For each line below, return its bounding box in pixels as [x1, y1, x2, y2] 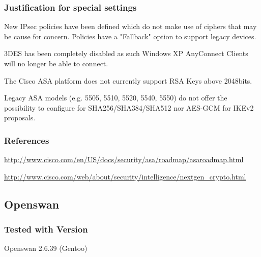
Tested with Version [4, 223, 88, 236]
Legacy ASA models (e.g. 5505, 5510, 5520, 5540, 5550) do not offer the [4, 92, 227, 103]
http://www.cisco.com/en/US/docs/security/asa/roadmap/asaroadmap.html [4, 154, 244, 165]
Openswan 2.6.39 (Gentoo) [4, 243, 88, 253]
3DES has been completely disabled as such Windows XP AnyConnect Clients [4, 48, 248, 59]
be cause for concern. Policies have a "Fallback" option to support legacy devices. [4, 31, 256, 41]
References [4, 134, 49, 146]
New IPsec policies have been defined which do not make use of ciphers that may [4, 21, 257, 32]
